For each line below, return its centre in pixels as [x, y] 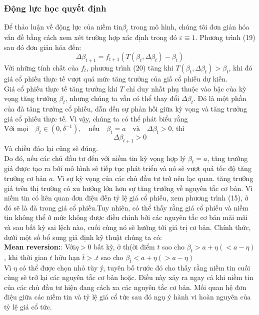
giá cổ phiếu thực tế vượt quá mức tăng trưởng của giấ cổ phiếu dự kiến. [116, 78]
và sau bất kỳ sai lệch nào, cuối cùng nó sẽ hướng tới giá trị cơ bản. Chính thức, [127, 227]
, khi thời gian [26, 257]
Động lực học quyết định [55, 8]
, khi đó [240, 67]
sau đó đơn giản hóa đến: [43, 47]
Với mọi [16, 129]
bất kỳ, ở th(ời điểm [124, 247]
